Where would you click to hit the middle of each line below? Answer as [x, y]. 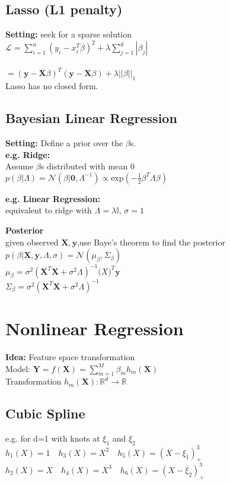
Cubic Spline [45, 413]
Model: [18, 368]
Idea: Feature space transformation [70, 357]
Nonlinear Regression [95, 328]
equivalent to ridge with [49, 210]
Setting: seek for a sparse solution [69, 34]
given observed [32, 242]
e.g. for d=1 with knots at [53, 438]
